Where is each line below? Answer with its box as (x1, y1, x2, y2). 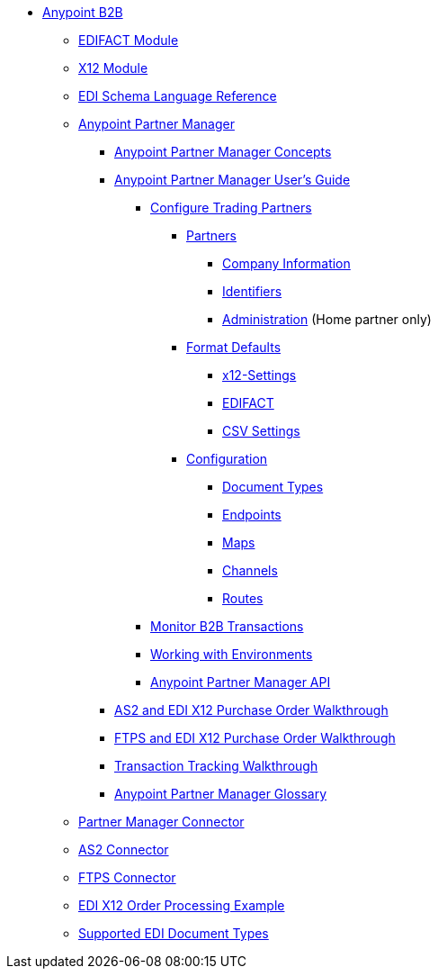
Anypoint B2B (42, 5, 123, 20)
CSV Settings (222, 423, 300, 438)
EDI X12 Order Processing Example (78, 898, 285, 913)
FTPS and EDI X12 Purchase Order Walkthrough (114, 730, 396, 746)
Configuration (186, 451, 268, 466)
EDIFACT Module (78, 32, 179, 48)
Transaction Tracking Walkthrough (114, 758, 318, 773)
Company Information (222, 256, 351, 271)
